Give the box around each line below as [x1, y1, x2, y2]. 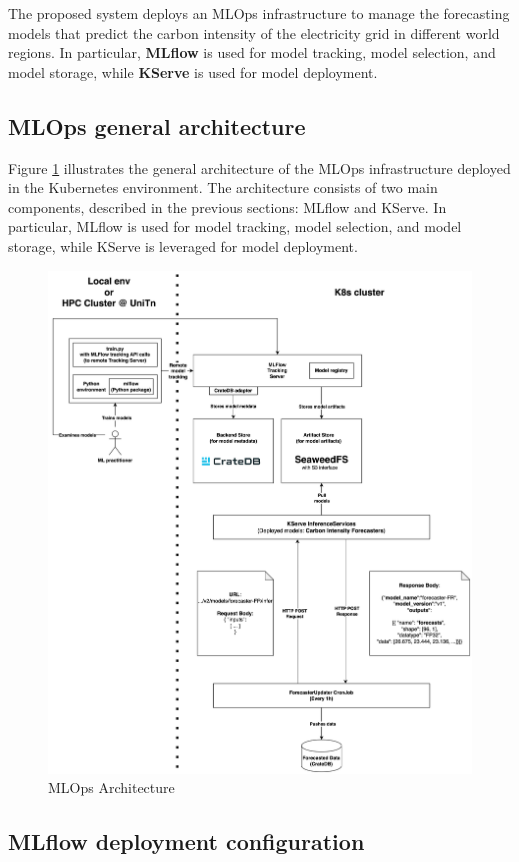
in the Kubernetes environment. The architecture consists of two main [8, 177, 438, 198]
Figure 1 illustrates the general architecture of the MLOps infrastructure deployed [8, 157, 511, 178]
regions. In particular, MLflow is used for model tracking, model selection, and [8, 42, 496, 63]
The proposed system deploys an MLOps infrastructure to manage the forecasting [8, 3, 510, 23]
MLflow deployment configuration [8, 826, 365, 857]
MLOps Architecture [48, 777, 175, 798]
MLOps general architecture [8, 110, 306, 141]
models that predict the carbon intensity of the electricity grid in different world [8, 22, 500, 43]
